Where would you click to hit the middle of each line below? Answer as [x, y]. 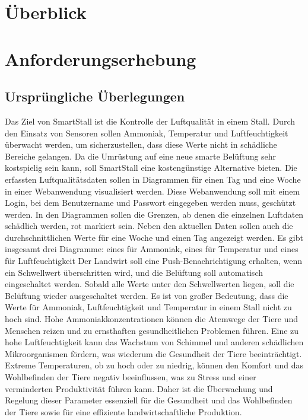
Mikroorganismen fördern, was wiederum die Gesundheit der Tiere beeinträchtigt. [153, 353]
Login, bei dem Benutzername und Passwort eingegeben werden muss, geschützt [150, 203]
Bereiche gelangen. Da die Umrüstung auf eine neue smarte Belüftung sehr [141, 156]
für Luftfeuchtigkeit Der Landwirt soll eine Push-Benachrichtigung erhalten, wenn [154, 261]
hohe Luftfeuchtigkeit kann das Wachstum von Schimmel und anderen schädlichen [154, 342]
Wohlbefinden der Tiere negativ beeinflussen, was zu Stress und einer [131, 377]
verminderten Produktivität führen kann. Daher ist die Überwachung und [139, 388]
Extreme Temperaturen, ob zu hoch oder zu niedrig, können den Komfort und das [154, 365]
